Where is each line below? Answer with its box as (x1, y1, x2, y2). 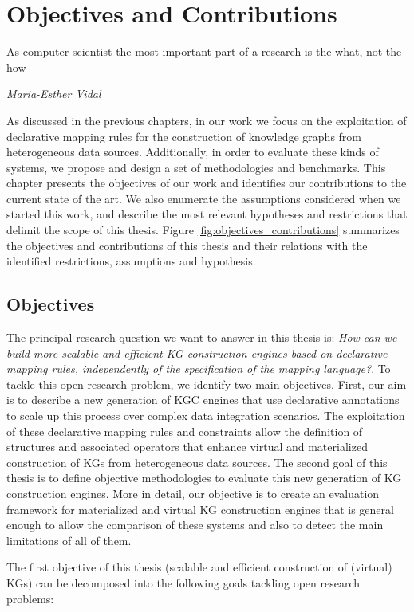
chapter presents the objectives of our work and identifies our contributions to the (6, 175, 407, 191)
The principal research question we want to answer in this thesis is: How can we (6, 329, 397, 346)
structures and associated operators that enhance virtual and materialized (6, 438, 368, 455)
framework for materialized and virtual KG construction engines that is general (6, 500, 394, 517)
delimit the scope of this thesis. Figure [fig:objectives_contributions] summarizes (6, 222, 400, 238)
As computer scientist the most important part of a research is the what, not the (6, 43, 402, 60)
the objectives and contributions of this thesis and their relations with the (6, 237, 368, 253)
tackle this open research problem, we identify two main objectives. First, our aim (6, 375, 407, 392)
